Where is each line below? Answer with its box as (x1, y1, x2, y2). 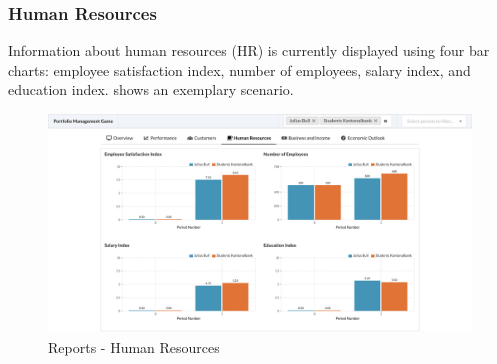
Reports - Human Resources (48, 337, 220, 358)
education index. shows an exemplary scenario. (8, 79, 294, 100)
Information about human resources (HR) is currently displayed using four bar (8, 40, 490, 61)
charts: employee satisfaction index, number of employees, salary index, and (8, 59, 471, 80)
